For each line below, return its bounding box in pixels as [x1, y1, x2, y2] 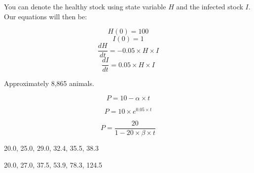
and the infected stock [176, 1, 243, 11]
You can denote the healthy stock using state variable [4, 1, 166, 11]
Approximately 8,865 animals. [4, 78, 94, 88]
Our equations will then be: [4, 11, 87, 21]
